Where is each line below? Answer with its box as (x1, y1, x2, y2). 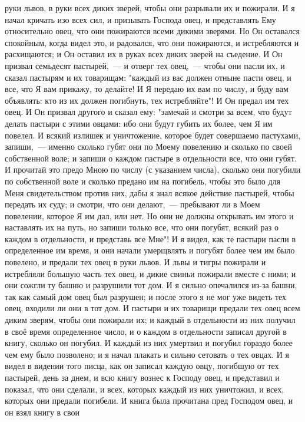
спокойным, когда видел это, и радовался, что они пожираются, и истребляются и (5, 36, 299, 48)
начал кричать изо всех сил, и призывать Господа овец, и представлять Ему (5, 13, 276, 25)
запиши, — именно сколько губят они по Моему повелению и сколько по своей (5, 140, 292, 153)
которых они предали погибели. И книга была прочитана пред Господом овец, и (5, 394, 293, 407)
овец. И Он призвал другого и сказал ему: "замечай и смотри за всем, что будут (5, 105, 292, 118)
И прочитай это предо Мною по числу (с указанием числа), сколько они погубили (5, 163, 301, 176)
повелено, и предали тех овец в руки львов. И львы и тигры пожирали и (5, 256, 266, 268)
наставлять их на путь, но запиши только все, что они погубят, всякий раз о (5, 221, 279, 233)
